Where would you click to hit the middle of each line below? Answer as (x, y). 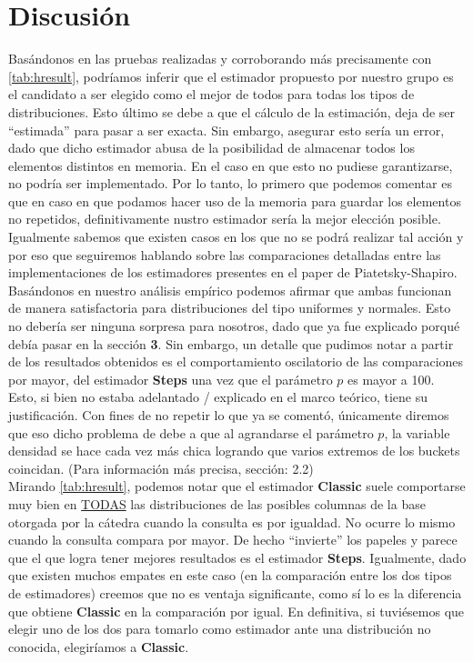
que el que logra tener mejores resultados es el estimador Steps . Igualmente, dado (237, 557)
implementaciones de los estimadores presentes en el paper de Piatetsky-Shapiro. (233, 272)
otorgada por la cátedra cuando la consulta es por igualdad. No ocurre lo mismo (232, 522)
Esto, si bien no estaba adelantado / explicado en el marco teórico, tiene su (218, 397)
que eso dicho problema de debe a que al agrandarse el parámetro (191, 432)
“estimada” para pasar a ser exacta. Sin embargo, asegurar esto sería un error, (226, 130)
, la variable (417, 432)
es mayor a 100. (391, 379)
